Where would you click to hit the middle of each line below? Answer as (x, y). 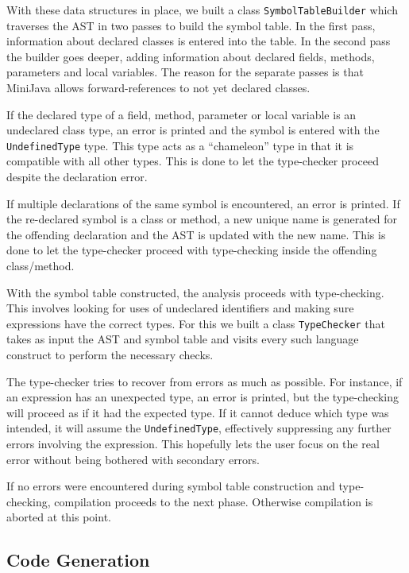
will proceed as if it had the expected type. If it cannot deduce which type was (198, 412)
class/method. (41, 266)
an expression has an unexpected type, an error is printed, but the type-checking (203, 397)
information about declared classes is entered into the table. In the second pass (199, 41)
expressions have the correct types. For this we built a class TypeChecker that (196, 323)
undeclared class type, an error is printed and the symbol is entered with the (193, 130)
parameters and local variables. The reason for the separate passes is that (185, 72)
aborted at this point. (59, 517)
